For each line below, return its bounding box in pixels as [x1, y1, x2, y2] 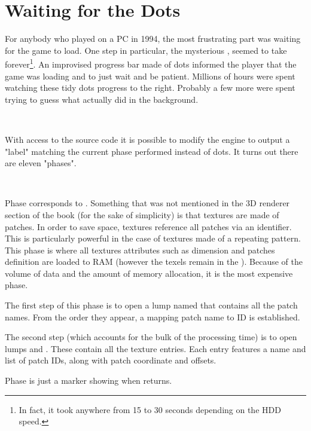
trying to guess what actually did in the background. [5, 93, 199, 105]
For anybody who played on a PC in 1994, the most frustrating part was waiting [5, 32, 301, 45]
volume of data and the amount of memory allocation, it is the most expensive [5, 267, 293, 279]
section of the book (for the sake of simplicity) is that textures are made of [5, 208, 279, 221]
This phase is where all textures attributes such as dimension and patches [5, 243, 275, 256]
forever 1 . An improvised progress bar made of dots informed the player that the [5, 56, 297, 70]
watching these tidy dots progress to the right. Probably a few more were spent [5, 81, 295, 94]
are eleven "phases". [5, 157, 77, 169]
